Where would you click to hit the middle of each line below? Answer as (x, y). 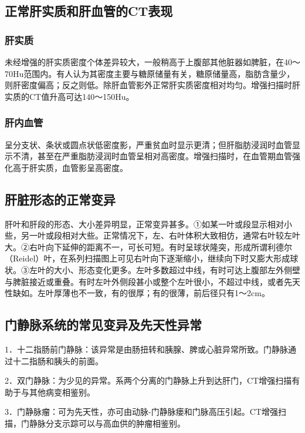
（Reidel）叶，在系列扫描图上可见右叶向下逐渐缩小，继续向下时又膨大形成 (148, 258)
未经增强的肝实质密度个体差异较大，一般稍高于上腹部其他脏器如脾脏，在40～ (152, 62)
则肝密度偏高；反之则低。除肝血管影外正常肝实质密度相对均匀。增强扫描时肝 (152, 85)
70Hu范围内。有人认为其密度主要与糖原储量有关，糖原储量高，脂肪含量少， (150, 73)
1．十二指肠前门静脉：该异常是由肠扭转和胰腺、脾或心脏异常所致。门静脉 (146, 349)
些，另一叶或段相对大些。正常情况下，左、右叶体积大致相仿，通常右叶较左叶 (152, 235)
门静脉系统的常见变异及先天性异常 (103, 325)
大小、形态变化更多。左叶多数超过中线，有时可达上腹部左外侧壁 (177, 269)
